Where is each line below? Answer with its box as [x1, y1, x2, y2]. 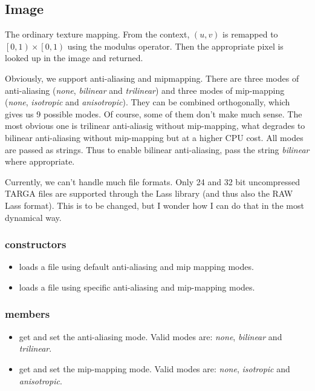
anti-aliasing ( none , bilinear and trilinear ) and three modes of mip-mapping [5, 84, 285, 96]
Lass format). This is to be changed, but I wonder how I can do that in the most [5, 199, 304, 211]
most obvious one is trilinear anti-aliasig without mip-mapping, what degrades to [5, 119, 305, 132]
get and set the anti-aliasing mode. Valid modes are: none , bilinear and [19, 330, 282, 343]
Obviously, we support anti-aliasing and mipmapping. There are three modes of [5, 71, 299, 84]
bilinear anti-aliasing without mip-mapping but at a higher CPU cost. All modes [5, 131, 304, 143]
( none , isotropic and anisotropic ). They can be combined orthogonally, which [5, 96, 290, 108]
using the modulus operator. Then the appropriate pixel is [67, 39, 284, 52]
